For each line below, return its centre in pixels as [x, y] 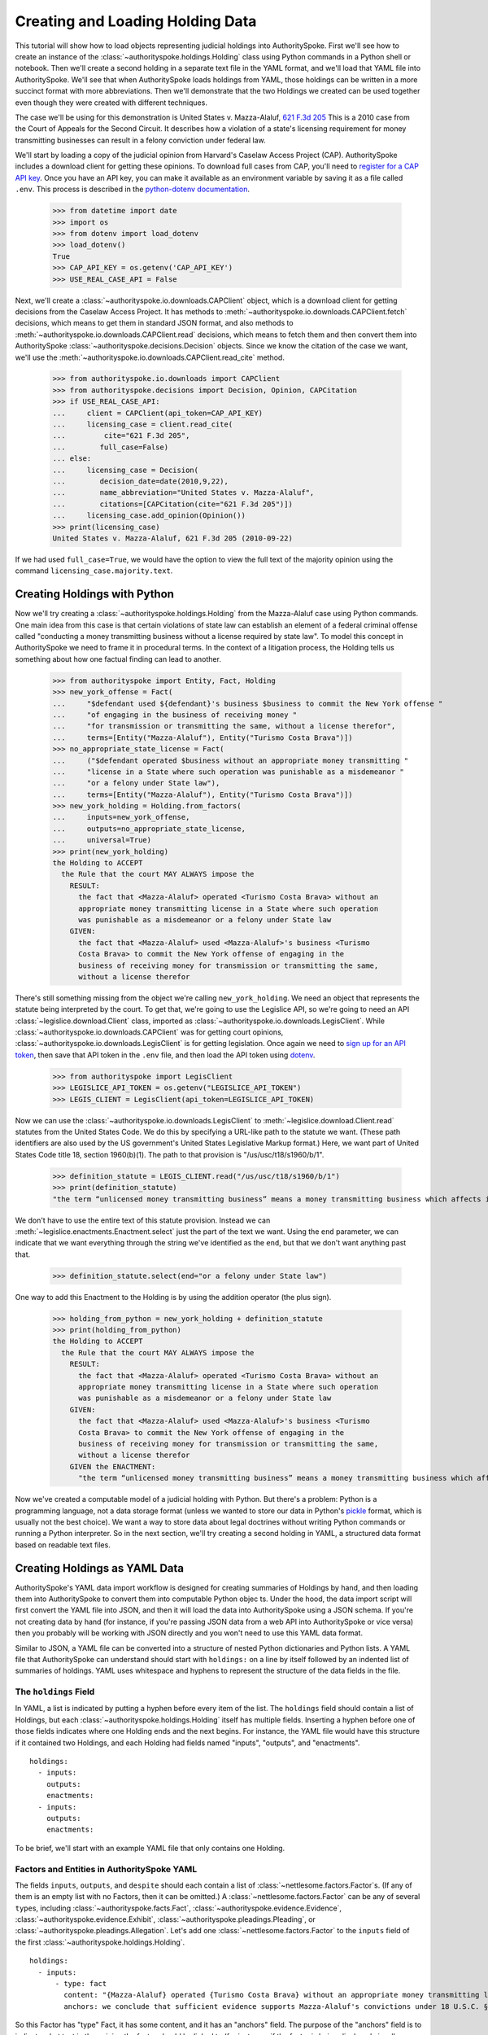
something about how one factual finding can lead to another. [118, 659]
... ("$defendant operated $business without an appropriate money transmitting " [231, 760]
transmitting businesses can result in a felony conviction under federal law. [140, 140]
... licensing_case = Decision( [126, 470]
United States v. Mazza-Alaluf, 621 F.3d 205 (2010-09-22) [172, 538]
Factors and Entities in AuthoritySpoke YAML [106, 1869]
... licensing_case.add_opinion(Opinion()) [149, 516]
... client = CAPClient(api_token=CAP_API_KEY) [158, 413]
